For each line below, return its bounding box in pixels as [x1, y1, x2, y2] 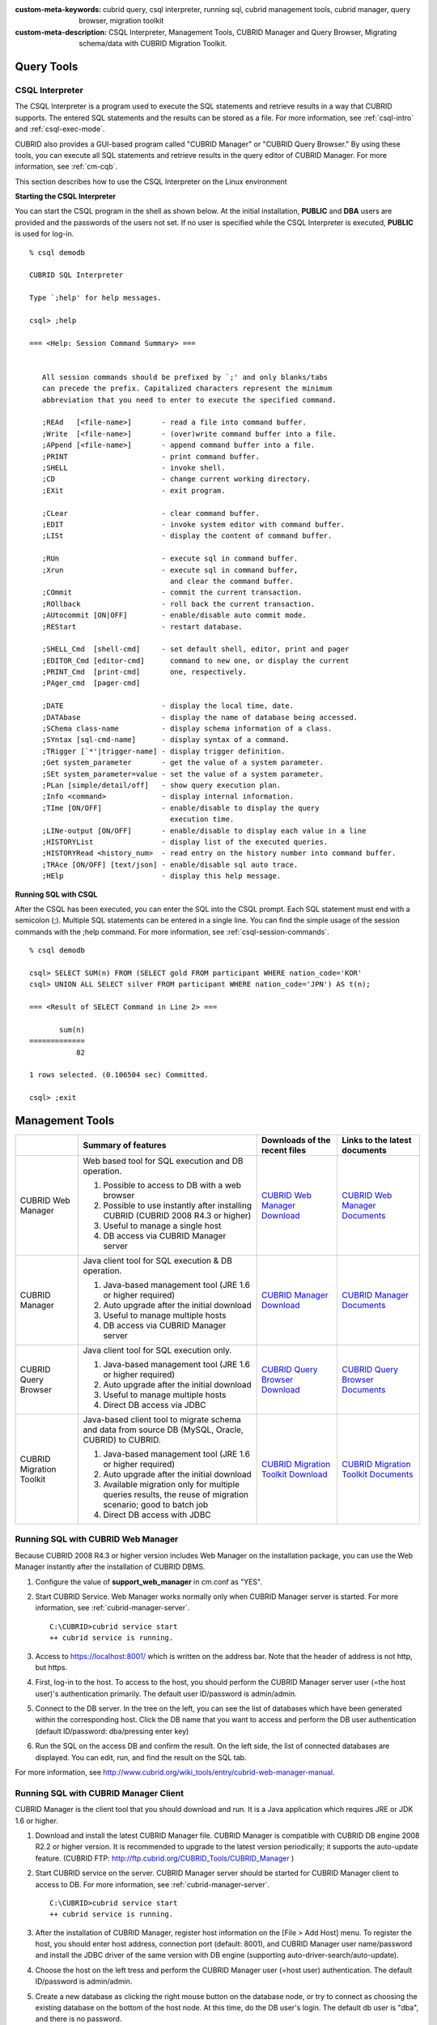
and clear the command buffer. [170, 576, 295, 586]
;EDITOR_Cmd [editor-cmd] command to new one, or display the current [41, 656, 350, 665]
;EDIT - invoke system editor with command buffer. [41, 520, 346, 529]
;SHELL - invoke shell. [41, 463, 226, 473]
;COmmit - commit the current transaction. [41, 588, 303, 597]
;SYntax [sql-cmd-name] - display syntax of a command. [41, 735, 291, 744]
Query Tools [15, 59, 78, 73]
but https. [35, 1662, 68, 1672]
